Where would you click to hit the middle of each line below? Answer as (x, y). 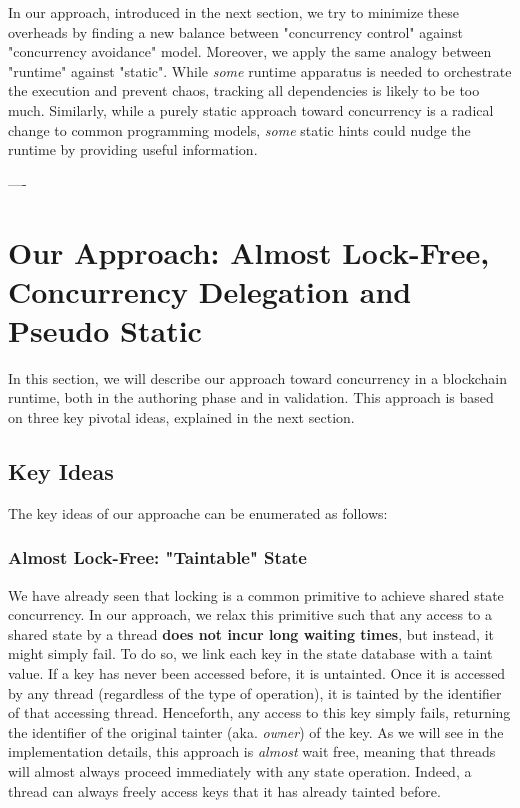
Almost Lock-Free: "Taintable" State (157, 557)
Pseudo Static (105, 329)
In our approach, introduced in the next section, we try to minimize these (234, 12)
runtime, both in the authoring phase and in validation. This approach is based (251, 397)
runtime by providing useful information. (133, 149)
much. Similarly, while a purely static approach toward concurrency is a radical (251, 109)
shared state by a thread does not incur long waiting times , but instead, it (251, 633)
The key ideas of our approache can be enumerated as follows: (198, 512)
